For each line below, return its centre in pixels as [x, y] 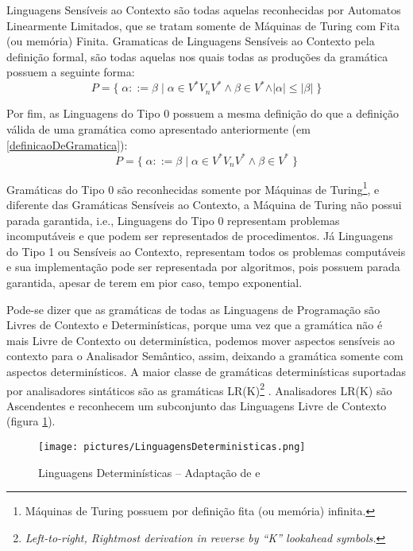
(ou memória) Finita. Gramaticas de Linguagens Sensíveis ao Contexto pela [191, 41]
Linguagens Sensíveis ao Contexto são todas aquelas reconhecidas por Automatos [204, 10]
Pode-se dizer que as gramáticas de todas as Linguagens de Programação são [193, 309]
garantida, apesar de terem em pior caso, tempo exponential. [154, 282]
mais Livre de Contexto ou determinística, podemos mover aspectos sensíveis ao [201, 340]
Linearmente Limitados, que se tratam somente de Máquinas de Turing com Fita [203, 25]
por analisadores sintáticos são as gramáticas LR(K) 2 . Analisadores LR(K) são [199, 389]
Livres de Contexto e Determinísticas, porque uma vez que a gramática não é [195, 325]
